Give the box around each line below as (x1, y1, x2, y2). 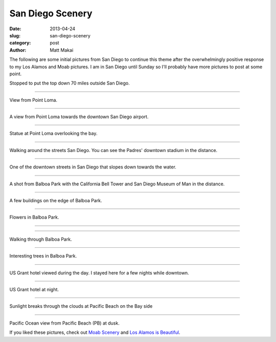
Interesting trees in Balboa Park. (9, 253, 77, 259)
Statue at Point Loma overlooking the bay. (9, 131, 98, 137)
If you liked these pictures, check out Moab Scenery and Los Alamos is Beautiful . (9, 329, 180, 335)
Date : (9, 26, 21, 32)
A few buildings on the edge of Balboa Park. (9, 198, 102, 204)
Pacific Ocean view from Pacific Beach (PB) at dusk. (9, 320, 120, 326)
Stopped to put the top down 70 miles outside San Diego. (9, 80, 130, 87)
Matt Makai (50, 47, 74, 53)
